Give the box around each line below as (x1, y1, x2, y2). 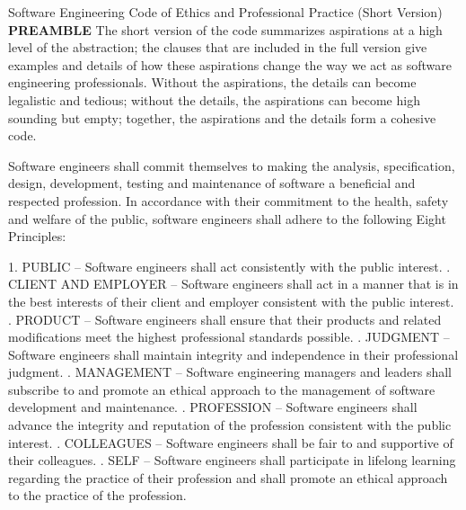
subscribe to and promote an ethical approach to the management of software (8, 380, 435, 398)
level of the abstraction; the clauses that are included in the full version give (8, 38, 427, 57)
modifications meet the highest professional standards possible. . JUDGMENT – (8, 327, 450, 346)
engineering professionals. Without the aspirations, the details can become (8, 73, 417, 92)
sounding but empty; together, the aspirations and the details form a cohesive (8, 108, 436, 127)
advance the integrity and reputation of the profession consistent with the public (8, 416, 452, 434)
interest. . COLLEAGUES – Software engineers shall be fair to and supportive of (8, 433, 453, 452)
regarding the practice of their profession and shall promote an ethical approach (8, 468, 448, 487)
